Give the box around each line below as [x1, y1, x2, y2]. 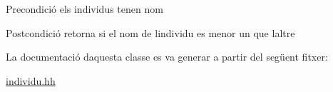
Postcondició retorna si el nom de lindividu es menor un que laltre [6, 25, 295, 40]
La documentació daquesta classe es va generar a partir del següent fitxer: [6, 49, 328, 64]
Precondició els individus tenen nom [6, 1, 163, 16]
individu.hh [6, 73, 56, 88]
